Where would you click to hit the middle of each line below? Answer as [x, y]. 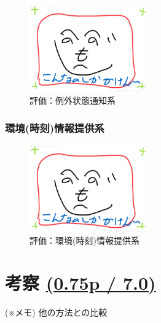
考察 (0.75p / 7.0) [80, 283]
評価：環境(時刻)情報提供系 [84, 240]
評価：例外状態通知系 [73, 100]
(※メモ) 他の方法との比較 [56, 312]
